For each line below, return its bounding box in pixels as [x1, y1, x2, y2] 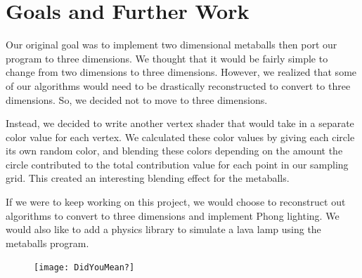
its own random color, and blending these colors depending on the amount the [6, 143, 343, 158]
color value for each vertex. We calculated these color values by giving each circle [6, 129, 355, 144]
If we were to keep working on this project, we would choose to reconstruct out [6, 194, 346, 209]
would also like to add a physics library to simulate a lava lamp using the [6, 222, 321, 237]
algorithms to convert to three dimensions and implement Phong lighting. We [6, 208, 340, 223]
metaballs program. [6, 235, 89, 250]
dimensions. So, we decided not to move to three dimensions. [6, 92, 268, 107]
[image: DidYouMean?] [34, 263, 135, 273]
